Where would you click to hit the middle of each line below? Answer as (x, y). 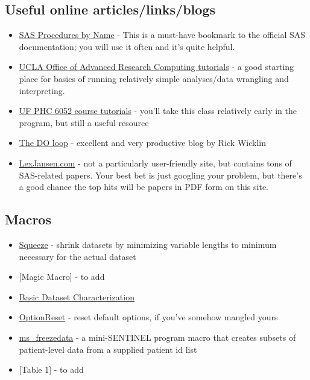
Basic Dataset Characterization (77, 296)
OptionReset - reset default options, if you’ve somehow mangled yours (148, 317)
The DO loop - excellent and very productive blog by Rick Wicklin (142, 143)
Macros (28, 219)
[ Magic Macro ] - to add (62, 277)
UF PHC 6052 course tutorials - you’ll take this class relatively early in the (158, 111)
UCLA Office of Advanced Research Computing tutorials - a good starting (157, 67)
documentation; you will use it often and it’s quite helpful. (127, 46)
